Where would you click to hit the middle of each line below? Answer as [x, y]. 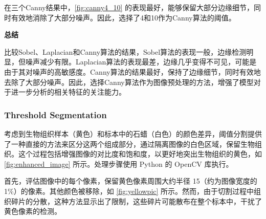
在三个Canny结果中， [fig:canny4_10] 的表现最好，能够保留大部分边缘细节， [129, 7]
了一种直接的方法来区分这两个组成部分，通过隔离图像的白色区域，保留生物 [129, 144]
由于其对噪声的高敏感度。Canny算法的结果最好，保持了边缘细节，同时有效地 [132, 71]
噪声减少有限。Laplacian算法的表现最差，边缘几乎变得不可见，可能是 [141, 62]
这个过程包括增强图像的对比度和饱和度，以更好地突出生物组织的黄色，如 [140, 154]
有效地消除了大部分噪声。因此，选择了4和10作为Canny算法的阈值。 [123, 17]
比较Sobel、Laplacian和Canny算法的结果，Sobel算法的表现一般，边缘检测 [125, 51]
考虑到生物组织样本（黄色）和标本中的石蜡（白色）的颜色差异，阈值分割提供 [133, 133]
